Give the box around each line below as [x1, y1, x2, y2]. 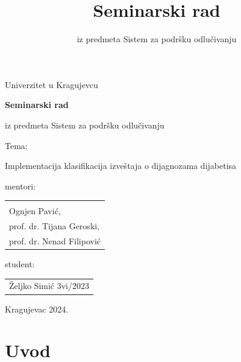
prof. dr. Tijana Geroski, [9, 220, 100, 232]
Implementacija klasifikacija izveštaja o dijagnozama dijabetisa [5, 159, 237, 172]
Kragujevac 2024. [5, 302, 69, 315]
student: [5, 258, 35, 270]
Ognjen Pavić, [9, 205, 61, 217]
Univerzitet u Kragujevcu [5, 78, 98, 91]
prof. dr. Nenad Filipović [9, 234, 101, 247]
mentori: [5, 179, 36, 192]
